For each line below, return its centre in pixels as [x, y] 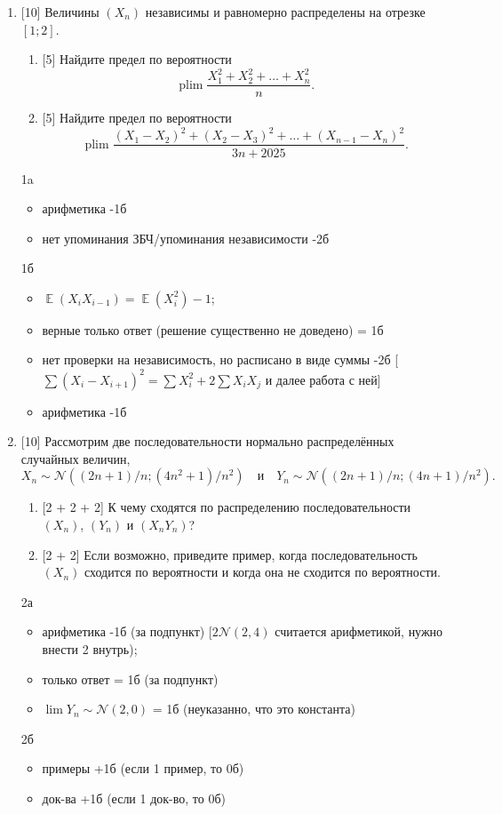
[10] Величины [60, 12]
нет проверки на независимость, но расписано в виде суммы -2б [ [220, 359]
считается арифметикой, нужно [359, 631]
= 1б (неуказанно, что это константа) [254, 709]
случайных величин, [76, 458]
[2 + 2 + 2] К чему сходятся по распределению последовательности [227, 507]
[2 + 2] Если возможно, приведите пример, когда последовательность [230, 554]
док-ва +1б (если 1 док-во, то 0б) [134, 798]
